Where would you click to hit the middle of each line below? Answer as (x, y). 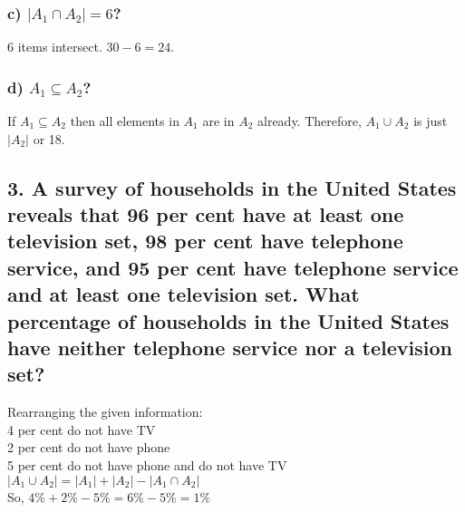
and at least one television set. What (184, 294)
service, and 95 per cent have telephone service (233, 267)
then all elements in (125, 121)
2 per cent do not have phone (89, 447)
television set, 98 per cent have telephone (205, 241)
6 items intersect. (55, 47)
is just (431, 121)
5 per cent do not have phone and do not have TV (147, 464)
